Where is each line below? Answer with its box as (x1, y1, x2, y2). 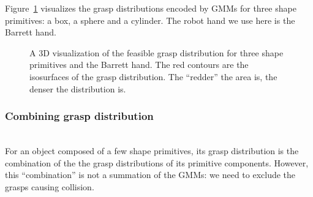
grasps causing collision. (5, 180, 94, 193)
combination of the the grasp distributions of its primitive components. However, (5, 156, 309, 169)
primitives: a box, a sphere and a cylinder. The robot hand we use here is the (5, 13, 295, 26)
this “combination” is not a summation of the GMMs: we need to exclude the (5, 168, 296, 181)
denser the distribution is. (29, 82, 126, 95)
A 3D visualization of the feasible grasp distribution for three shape (29, 46, 284, 59)
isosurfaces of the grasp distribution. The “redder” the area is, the (29, 70, 277, 83)
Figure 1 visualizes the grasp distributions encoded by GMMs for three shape (5, 2, 296, 14)
